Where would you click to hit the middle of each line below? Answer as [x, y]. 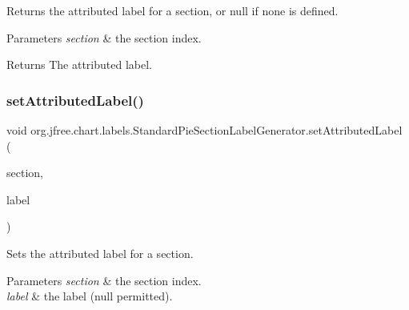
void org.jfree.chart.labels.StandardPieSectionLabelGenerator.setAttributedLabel [204, 130]
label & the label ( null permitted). [90, 296]
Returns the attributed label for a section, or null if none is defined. [172, 10]
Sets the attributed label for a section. [100, 253]
